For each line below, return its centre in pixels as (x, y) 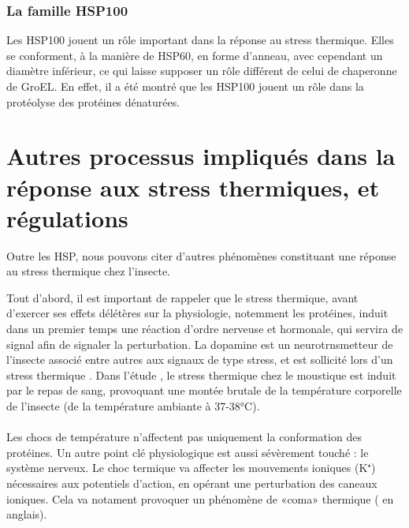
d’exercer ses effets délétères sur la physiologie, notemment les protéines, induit (197, 313)
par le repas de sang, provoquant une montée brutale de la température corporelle (204, 390)
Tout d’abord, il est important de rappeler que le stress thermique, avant (182, 297)
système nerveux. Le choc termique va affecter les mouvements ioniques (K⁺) (191, 468)
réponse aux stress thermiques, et (193, 187)
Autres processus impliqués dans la (201, 156)
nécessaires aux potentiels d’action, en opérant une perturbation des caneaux (192, 483)
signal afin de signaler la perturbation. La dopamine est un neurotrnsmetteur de (200, 344)
